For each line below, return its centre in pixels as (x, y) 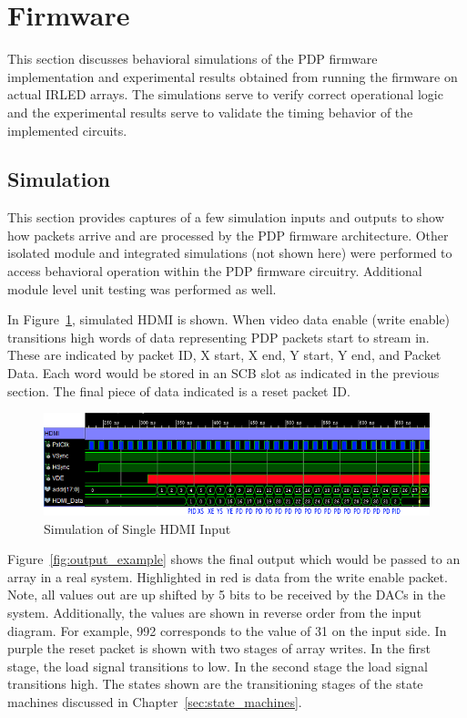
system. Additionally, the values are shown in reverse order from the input (214, 612)
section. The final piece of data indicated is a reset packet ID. (179, 390)
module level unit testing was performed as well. (142, 288)
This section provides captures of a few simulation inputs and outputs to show (226, 217)
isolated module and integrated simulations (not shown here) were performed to (230, 253)
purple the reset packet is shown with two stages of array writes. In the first (219, 648)
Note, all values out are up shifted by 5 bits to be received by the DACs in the (227, 595)
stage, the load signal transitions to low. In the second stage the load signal (218, 666)
